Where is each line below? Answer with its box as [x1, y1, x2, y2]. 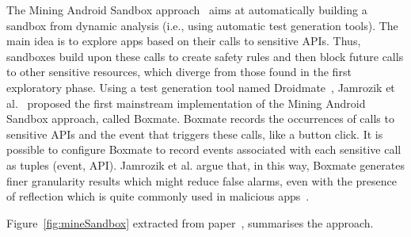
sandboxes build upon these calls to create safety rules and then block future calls [6, 48, 404, 64]
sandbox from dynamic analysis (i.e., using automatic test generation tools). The [6, 17, 398, 33]
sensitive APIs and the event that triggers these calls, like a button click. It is [6, 125, 383, 142]
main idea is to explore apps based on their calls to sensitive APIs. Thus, [6, 32, 361, 49]
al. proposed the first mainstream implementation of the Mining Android [6, 94, 366, 111]
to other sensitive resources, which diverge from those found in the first [6, 63, 352, 80]
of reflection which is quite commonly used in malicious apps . [6, 188, 310, 205]
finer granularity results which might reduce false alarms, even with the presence [6, 172, 397, 189]
